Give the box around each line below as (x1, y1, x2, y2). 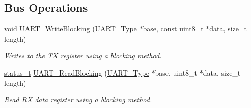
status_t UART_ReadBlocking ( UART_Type (4, 67, 149, 78)
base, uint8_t (155, 67, 198, 78)
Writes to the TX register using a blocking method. (4, 50, 162, 61)
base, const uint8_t (143, 23, 204, 34)
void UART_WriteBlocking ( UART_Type (4, 23, 137, 34)
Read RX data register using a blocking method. (4, 94, 152, 105)
